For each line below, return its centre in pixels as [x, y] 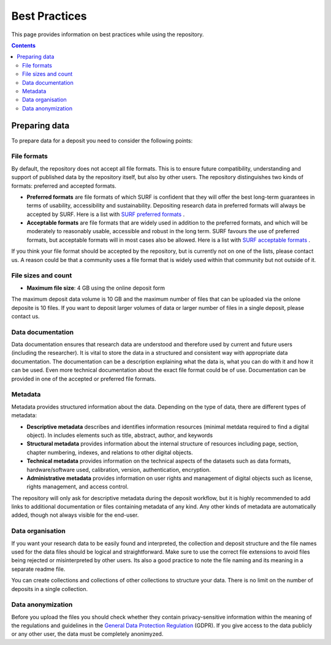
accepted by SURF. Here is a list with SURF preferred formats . [106, 214]
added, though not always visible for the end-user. [75, 515]
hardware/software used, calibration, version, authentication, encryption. [119, 469]
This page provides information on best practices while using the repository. [108, 34]
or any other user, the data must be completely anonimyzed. [87, 634]
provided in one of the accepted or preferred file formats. [84, 379]
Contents [24, 45]
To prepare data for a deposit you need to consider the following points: [102, 141]
